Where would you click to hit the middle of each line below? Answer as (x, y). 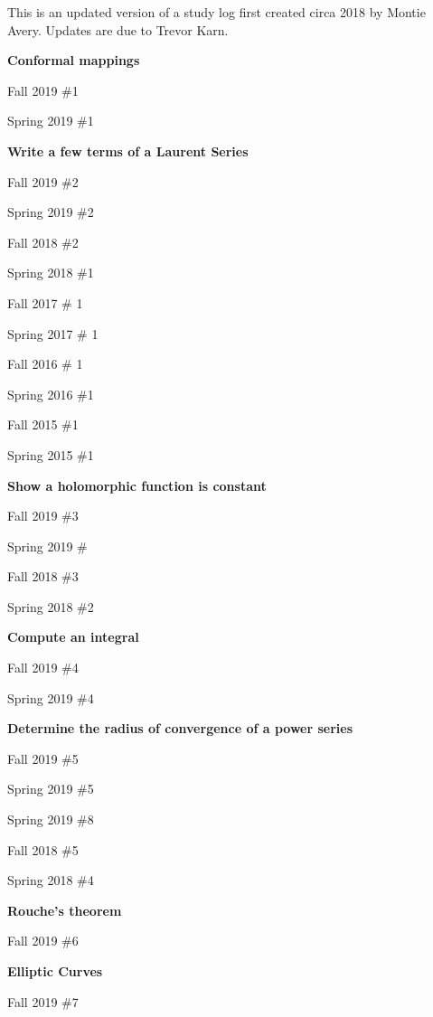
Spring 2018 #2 (51, 606)
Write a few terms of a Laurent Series (128, 151)
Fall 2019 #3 (43, 516)
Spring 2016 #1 (51, 394)
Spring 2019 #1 (51, 121)
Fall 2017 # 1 (45, 302)
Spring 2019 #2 (51, 212)
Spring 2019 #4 (51, 697)
